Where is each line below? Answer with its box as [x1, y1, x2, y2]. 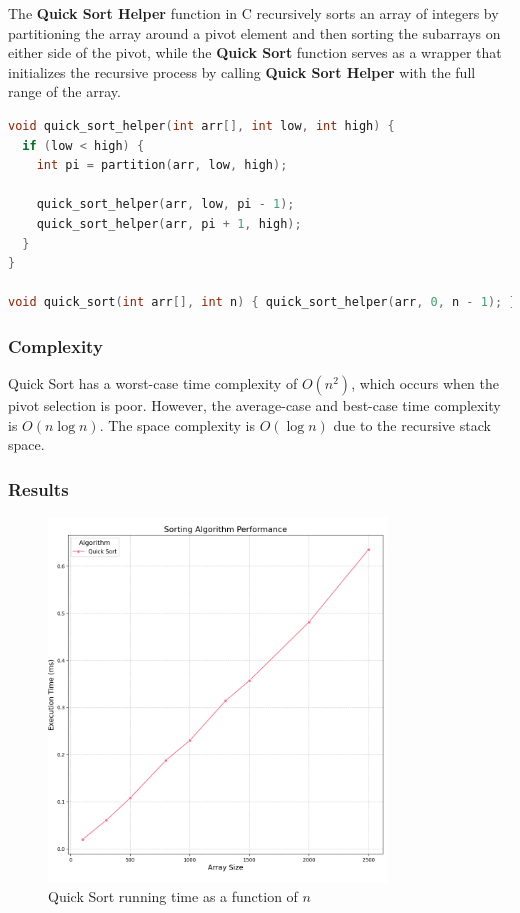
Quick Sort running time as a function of [48, 886, 298, 907]
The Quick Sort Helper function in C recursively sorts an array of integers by [8, 3, 499, 23]
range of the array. [8, 81, 121, 102]
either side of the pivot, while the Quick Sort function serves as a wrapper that [8, 42, 502, 63]
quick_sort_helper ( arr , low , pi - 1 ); [36, 197, 295, 212]
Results [8, 476, 69, 501]
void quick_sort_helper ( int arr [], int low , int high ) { [8, 118, 395, 133]
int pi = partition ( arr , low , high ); [36, 158, 288, 173]
